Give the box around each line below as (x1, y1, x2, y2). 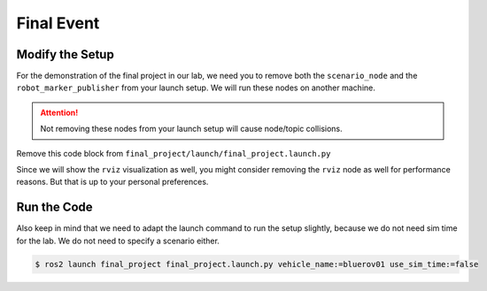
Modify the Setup (16, 47, 114, 62)
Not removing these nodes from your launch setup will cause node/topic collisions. (40, 124, 343, 134)
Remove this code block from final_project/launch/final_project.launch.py (16, 148, 331, 158)
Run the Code (16, 200, 93, 215)
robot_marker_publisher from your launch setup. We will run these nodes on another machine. (16, 82, 375, 93)
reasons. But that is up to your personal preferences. (16, 177, 209, 188)
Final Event (16, 13, 100, 33)
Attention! (40, 107, 79, 118)
